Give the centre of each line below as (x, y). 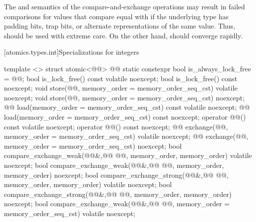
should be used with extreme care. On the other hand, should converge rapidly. (123, 35)
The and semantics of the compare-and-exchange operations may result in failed (125, 6)
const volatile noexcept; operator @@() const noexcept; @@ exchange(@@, (116, 126)
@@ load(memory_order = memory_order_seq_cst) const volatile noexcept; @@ (127, 107)
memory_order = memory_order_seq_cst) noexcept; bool (93, 145)
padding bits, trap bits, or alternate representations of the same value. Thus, (120, 26)
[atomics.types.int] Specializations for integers (72, 52)
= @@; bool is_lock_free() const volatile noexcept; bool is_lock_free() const (121, 78)
